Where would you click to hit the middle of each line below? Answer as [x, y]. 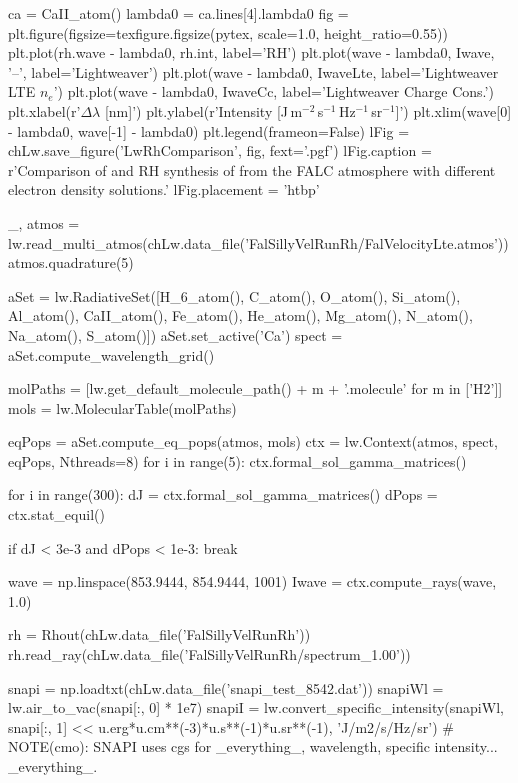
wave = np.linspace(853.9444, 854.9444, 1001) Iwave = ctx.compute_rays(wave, [252, 581]
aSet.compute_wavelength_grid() [111, 354]
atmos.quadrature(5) [71, 262]
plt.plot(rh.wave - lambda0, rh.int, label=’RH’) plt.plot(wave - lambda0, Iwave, [251, 52]
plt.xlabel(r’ [44, 110]
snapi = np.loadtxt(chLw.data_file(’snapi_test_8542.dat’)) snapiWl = [226, 687]
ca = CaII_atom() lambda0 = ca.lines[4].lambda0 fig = [178, 13]
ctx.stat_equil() [56, 514]
